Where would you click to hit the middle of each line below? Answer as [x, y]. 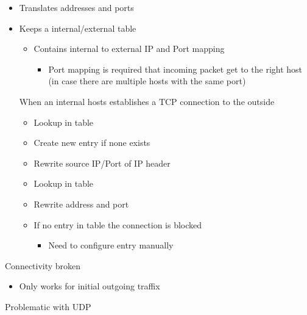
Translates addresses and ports [76, 7]
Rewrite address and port [81, 204]
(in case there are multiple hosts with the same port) [147, 81]
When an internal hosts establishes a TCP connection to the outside [147, 101]
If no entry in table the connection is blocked [118, 224]
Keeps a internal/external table [78, 28]
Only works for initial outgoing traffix [90, 286]
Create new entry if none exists [92, 143]
